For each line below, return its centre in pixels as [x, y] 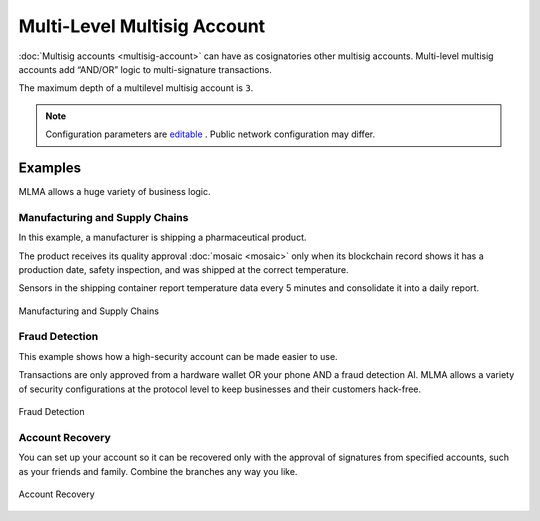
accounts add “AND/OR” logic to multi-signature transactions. [145, 69]
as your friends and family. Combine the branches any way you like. [158, 471]
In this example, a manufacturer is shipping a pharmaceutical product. [162, 237]
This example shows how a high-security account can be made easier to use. [178, 356]
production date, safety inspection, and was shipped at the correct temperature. [183, 269]
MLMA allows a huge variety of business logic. [114, 192]
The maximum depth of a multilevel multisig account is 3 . [136, 88]
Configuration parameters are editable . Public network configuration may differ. [210, 134]
